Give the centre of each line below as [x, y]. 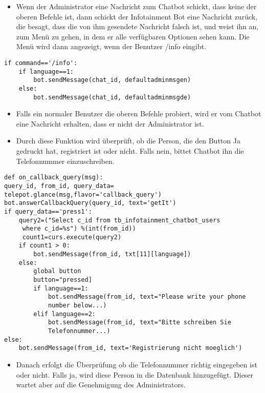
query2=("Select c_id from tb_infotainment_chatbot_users [119, 220]
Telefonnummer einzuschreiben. [65, 161]
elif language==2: [64, 314]
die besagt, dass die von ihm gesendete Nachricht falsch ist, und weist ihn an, [137, 26]
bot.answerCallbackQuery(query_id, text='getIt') [90, 203]
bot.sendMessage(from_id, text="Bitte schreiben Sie [139, 323]
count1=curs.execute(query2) [72, 237]
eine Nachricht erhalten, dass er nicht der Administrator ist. [110, 123]
